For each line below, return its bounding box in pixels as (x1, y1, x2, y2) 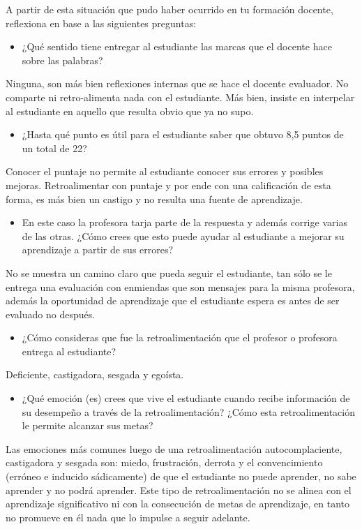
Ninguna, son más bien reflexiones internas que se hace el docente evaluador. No (6, 76, 349, 91)
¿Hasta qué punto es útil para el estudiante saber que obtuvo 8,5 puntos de (22, 127, 344, 142)
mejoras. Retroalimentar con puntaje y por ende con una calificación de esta (6, 177, 331, 192)
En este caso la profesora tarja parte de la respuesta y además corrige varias (22, 215, 347, 230)
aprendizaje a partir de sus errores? (22, 242, 174, 257)
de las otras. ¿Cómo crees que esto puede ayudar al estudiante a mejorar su (22, 228, 345, 243)
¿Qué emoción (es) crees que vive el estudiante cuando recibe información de (22, 391, 350, 405)
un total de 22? (22, 140, 87, 155)
